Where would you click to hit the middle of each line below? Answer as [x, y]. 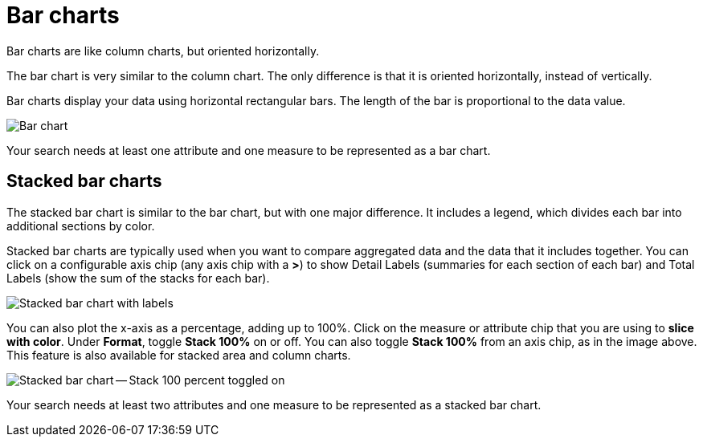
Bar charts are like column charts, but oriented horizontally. [163, 51]
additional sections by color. [81, 226]
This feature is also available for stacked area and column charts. [179, 355]
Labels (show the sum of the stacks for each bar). [138, 278]
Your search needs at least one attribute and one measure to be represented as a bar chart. [249, 150]
